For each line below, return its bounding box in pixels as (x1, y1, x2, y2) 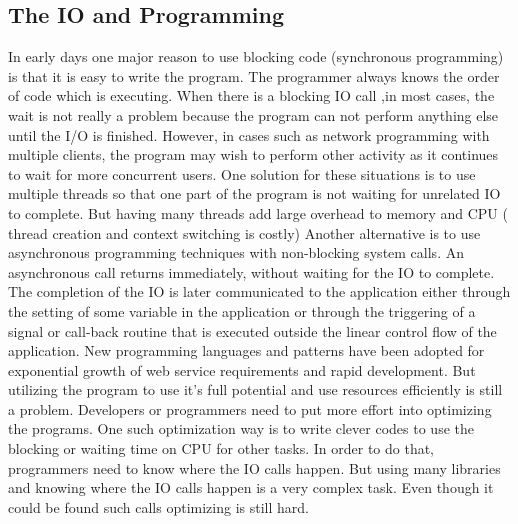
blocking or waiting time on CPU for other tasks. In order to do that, (8, 438, 435, 459)
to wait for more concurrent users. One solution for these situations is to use (8, 163, 476, 184)
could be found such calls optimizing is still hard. (8, 496, 309, 517)
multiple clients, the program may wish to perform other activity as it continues (8, 144, 499, 165)
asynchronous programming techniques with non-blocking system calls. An (8, 242, 464, 263)
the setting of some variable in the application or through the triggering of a (8, 300, 476, 321)
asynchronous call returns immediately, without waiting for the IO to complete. (8, 261, 495, 282)
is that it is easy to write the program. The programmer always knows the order (8, 65, 500, 86)
